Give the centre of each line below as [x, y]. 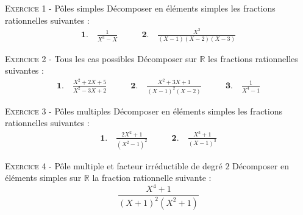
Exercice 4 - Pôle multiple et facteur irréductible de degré [114, 165]
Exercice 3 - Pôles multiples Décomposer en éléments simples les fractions [144, 111]
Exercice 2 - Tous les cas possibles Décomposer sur [101, 58]
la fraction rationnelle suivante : [152, 178]
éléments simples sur [43, 178]
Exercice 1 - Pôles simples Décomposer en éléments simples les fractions [140, 8]
